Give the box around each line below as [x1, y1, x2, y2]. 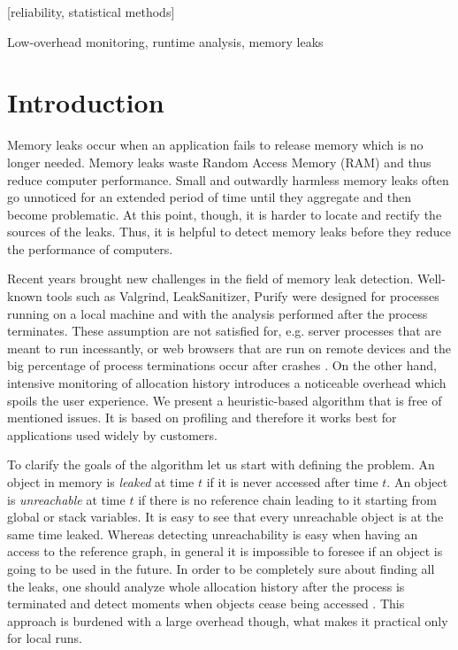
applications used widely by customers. [7, 425, 218, 444]
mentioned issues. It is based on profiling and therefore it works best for [7, 408, 397, 427]
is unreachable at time [7, 490, 126, 508]
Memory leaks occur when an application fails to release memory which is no [7, 135, 424, 154]
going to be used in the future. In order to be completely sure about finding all [7, 559, 435, 577]
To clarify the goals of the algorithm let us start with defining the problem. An [7, 455, 435, 474]
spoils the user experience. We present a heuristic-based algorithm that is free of [7, 391, 442, 409]
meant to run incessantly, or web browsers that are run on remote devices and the [7, 338, 451, 357]
